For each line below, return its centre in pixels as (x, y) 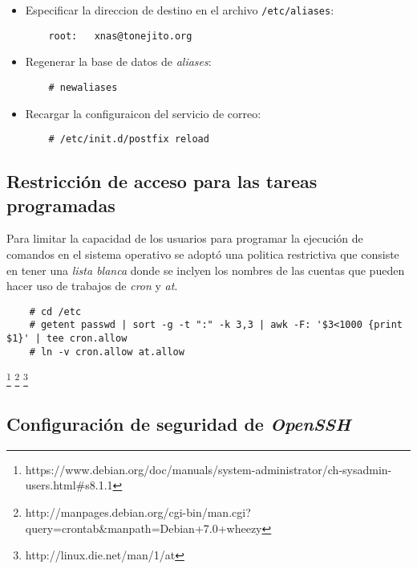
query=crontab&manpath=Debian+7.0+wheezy (144, 528)
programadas (61, 205)
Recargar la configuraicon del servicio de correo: (143, 113)
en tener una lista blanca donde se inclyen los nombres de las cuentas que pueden (206, 270)
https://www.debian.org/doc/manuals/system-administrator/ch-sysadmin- (208, 469)
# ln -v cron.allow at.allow (107, 352)
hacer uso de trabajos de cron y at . (92, 286)
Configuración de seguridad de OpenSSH (179, 424)
